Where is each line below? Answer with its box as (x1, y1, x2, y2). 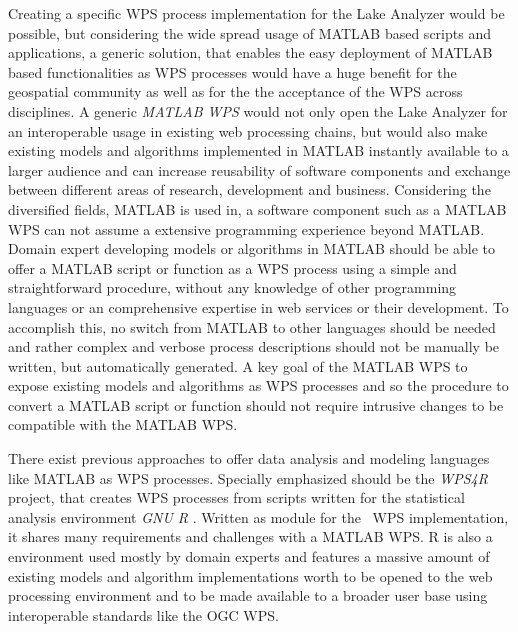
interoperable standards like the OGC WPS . (8, 604, 279, 625)
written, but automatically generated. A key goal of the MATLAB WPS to (8, 355, 468, 376)
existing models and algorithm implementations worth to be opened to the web (8, 565, 493, 586)
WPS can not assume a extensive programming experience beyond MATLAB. (8, 218, 485, 239)
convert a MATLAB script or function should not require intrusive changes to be (8, 394, 504, 415)
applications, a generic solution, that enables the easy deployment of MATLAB (8, 42, 493, 63)
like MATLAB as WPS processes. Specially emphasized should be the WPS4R (8, 467, 488, 488)
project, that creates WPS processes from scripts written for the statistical (8, 487, 465, 508)
